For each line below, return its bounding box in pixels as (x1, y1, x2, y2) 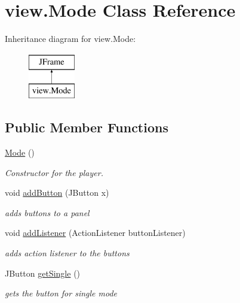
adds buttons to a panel (5, 206, 90, 219)
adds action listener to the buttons (5, 247, 130, 259)
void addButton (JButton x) (5, 186, 109, 199)
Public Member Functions (5, 118, 168, 137)
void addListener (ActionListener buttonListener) (5, 226, 186, 239)
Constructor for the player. (5, 166, 103, 178)
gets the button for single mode (5, 287, 118, 299)
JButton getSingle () (5, 266, 81, 279)
